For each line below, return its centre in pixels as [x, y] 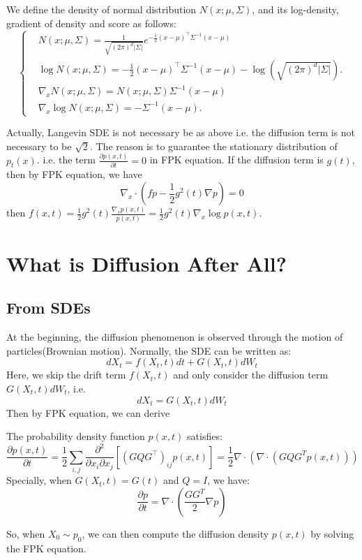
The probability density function [76, 436]
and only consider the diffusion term [251, 375]
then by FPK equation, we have [74, 174]
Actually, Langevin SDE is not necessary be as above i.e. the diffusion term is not [181, 132]
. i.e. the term [66, 160]
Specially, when [39, 480]
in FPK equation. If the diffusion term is [236, 160]
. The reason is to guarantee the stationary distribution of [213, 146]
